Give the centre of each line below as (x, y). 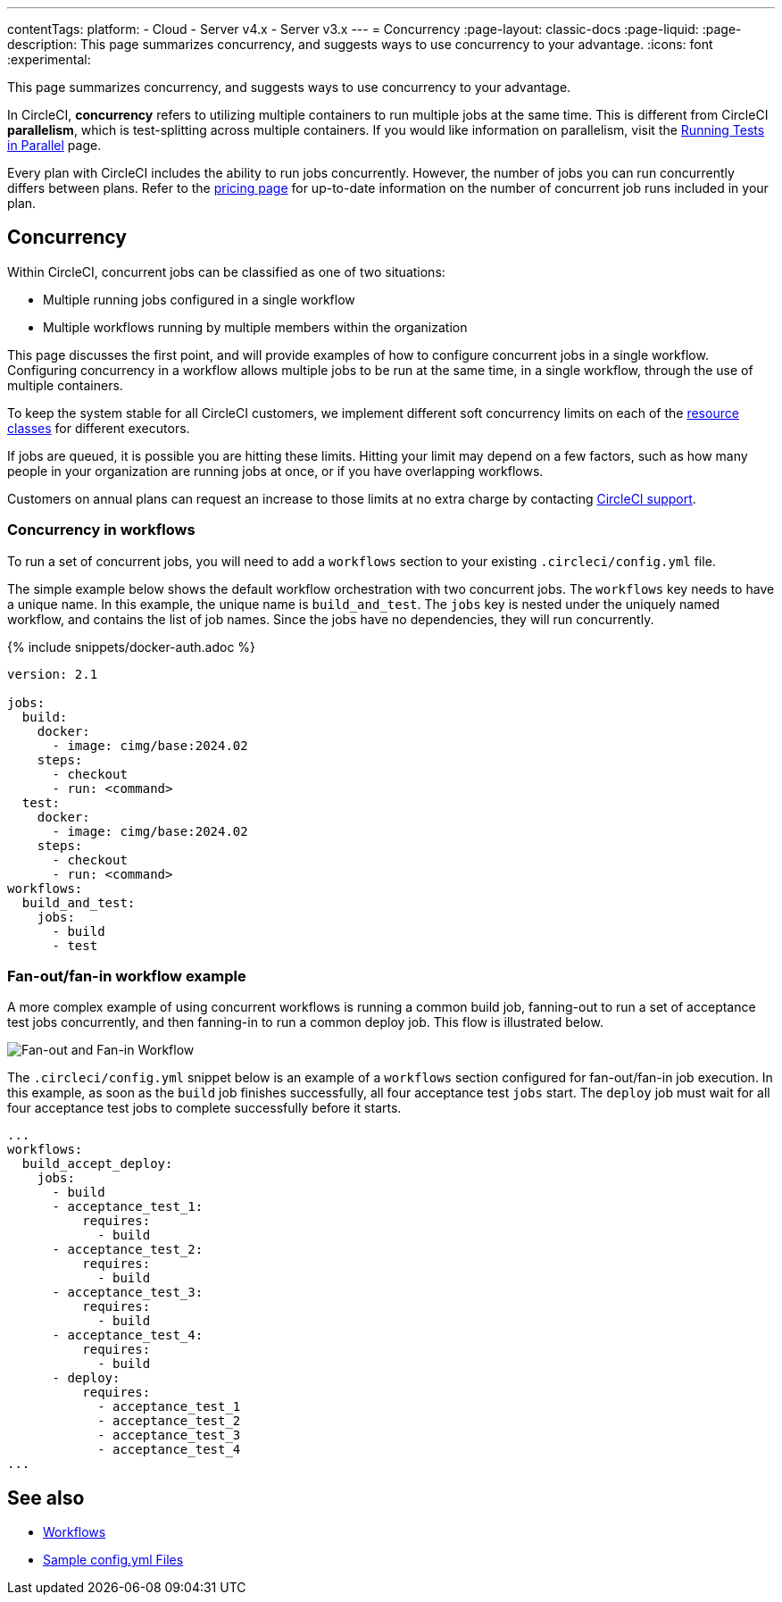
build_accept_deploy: (97, 1164)
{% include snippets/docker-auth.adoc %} (132, 647)
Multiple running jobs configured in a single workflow (199, 299)
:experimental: (49, 59)
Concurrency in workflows (101, 530)
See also (46, 1498)
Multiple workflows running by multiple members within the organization (255, 327)
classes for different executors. (99, 428)
